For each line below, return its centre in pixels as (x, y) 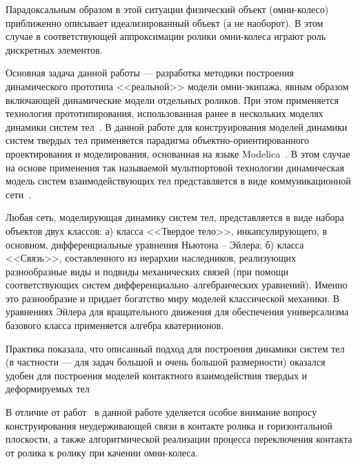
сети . (19, 194)
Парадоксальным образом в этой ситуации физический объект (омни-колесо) (167, 9)
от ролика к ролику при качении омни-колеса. (102, 452)
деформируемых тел (48, 389)
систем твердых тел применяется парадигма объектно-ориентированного (158, 140)
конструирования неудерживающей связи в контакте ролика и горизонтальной (169, 425)
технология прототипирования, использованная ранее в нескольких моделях (165, 113)
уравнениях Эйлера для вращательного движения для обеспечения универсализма (177, 312)
